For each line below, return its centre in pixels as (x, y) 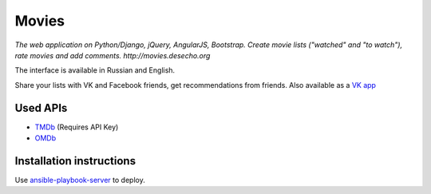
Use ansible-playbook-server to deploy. (80, 180)
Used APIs (41, 108)
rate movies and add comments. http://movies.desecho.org (113, 55)
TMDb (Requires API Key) (77, 127)
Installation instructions (75, 161)
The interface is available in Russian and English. (95, 70)
